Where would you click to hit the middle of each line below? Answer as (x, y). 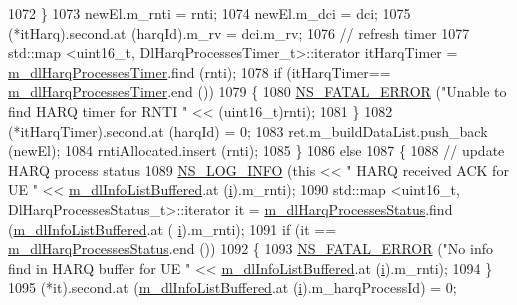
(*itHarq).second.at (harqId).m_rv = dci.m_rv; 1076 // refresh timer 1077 (239, 32)
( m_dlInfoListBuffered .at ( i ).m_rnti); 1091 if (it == (172, 228)
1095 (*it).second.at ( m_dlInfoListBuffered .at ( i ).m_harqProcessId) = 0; (232, 287)
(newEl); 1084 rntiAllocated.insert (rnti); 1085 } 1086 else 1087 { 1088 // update (256, 150)
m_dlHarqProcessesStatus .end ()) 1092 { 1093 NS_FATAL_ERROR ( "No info (250, 248)
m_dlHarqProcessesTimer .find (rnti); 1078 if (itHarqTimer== (199, 71)
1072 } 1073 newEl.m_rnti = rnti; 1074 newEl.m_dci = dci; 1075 (209, 13)
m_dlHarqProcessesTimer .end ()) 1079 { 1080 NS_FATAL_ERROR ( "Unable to (257, 91)
